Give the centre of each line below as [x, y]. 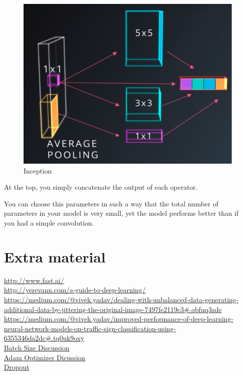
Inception [38, 170]
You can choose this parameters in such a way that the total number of [111, 203]
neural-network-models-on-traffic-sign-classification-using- [90, 328]
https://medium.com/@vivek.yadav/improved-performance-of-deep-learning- [119, 319]
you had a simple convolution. [49, 223]
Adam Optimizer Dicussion [45, 357]
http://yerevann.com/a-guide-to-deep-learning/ [75, 290]
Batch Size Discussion [37, 347]
